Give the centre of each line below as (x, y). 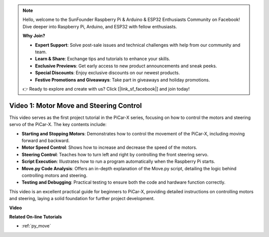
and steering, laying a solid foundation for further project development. (82, 199)
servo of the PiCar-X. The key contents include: (58, 124)
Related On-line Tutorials (36, 217)
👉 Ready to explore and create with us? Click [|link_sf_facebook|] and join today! (106, 89)
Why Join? (34, 36)
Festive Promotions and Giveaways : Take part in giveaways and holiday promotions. (123, 80)
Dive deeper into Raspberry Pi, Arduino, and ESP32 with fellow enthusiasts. (100, 26)
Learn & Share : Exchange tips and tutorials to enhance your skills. (103, 59)
